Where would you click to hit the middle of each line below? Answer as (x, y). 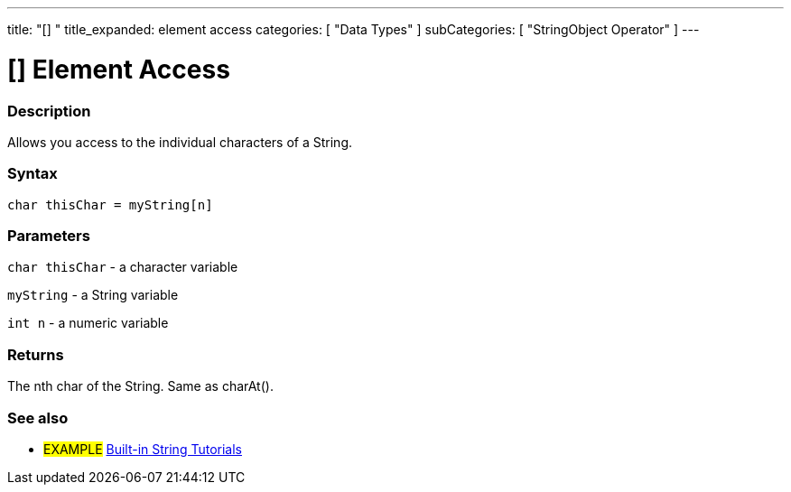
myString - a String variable (93, 295)
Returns (36, 354)
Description (49, 111)
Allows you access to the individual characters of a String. (180, 142)
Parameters (49, 236)
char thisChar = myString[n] (110, 204)
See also (38, 418)
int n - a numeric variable (88, 323)
